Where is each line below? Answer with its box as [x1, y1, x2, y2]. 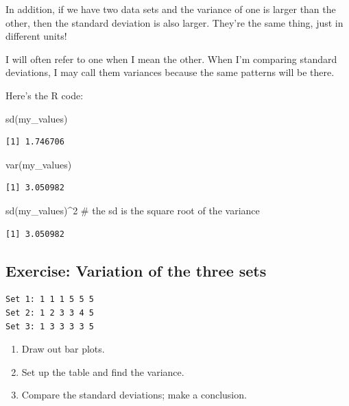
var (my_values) [5, 157, 72, 171]
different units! [5, 29, 67, 43]
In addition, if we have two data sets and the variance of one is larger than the [5, 2, 336, 16]
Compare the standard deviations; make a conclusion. [21, 388, 247, 402]
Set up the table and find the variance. [21, 364, 184, 379]
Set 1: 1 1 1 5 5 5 [5, 294, 94, 305]
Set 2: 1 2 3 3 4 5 [5, 307, 94, 318]
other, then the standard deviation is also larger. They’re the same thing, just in [5, 15, 344, 29]
